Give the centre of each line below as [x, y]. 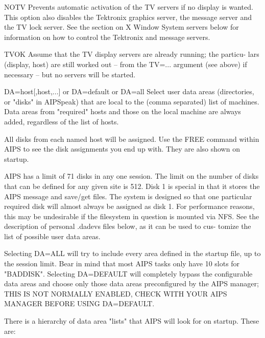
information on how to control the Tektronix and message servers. [107, 37]
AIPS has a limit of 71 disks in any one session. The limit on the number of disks [131, 176]
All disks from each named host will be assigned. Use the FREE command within [132, 139]
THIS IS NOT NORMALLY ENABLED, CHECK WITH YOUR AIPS [116, 293]
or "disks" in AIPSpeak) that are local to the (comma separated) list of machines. [132, 101]
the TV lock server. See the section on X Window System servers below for [122, 27]
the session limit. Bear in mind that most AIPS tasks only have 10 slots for [122, 263]
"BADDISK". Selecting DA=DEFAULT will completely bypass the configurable [128, 273]
